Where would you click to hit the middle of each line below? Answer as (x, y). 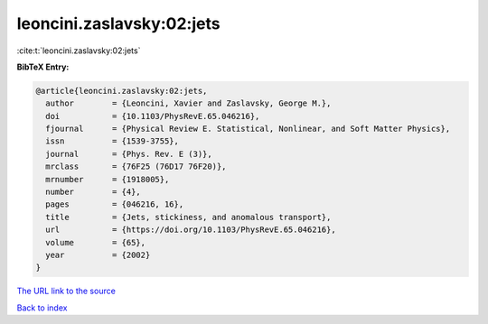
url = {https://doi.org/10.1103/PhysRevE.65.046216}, (191, 230)
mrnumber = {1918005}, (108, 179)
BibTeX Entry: (43, 67)
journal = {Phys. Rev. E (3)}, (129, 154)
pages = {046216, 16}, (115, 204)
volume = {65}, (96, 242)
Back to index (42, 308)
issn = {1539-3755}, (113, 141)
